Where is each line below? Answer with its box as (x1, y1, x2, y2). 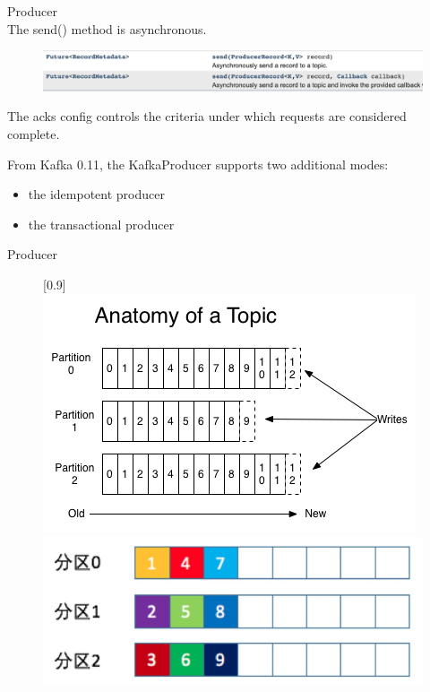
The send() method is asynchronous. (7, 19, 207, 38)
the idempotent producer (28, 185, 165, 203)
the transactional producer (28, 214, 175, 233)
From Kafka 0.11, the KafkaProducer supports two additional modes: (7, 154, 389, 173)
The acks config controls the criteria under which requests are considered (7, 107, 407, 125)
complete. (7, 124, 60, 143)
